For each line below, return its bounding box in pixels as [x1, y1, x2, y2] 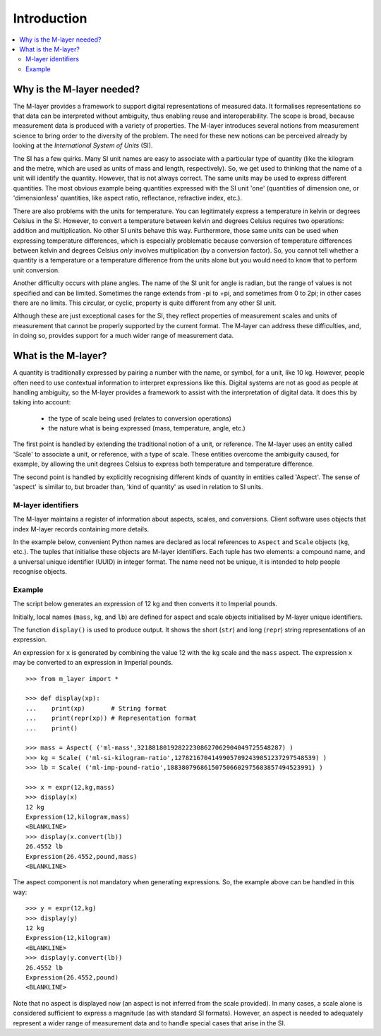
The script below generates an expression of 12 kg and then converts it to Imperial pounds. [13, 600, 278, 608]
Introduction [13, 11, 87, 26]
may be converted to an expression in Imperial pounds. [13, 658, 173, 667]
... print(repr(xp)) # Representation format [25, 714, 197, 723]
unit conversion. [13, 265, 60, 275]
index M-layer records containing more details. [13, 524, 150, 533]
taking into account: [13, 398, 71, 406]
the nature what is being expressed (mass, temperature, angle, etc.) [48, 424, 246, 433]
